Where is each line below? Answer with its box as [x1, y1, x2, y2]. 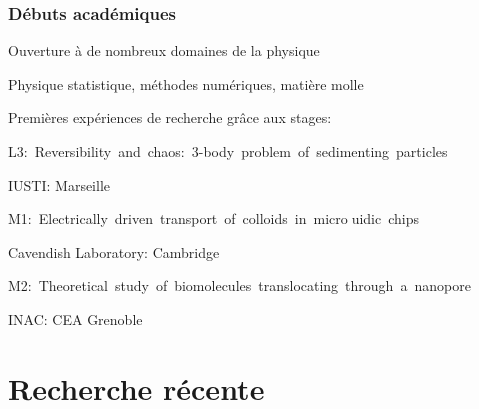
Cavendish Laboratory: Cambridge [8, 241, 220, 262]
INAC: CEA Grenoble [8, 308, 143, 329]
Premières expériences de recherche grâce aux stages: [8, 107, 332, 128]
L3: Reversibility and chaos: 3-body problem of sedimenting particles [8, 141, 448, 161]
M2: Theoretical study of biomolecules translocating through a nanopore [8, 275, 471, 296]
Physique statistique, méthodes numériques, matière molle [8, 73, 364, 94]
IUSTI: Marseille [8, 174, 111, 195]
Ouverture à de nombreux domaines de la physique [8, 40, 320, 61]
